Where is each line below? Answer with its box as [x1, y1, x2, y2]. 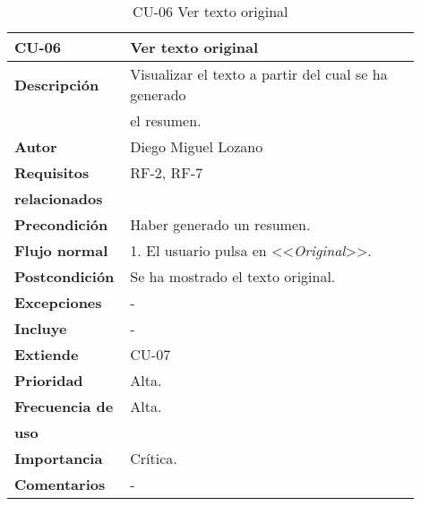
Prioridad [14, 370, 83, 390]
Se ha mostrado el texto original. [130, 266, 336, 287]
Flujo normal [14, 240, 108, 261]
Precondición [14, 214, 108, 235]
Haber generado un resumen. [130, 214, 311, 235]
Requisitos [14, 162, 90, 183]
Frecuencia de [14, 396, 114, 416]
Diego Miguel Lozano [130, 136, 263, 157]
